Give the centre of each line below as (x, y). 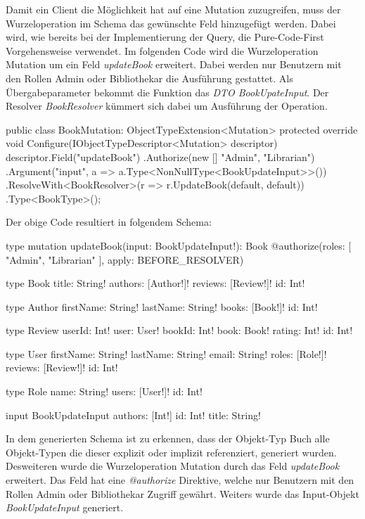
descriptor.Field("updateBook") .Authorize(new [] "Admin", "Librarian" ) (160, 156)
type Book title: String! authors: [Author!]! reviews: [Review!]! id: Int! (155, 283)
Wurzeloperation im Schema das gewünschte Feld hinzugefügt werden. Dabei (171, 23)
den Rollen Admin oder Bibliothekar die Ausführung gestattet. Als (149, 78)
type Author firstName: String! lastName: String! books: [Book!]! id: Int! (162, 306)
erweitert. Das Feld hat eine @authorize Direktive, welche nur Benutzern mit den (180, 480)
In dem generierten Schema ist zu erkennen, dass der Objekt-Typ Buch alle (168, 438)
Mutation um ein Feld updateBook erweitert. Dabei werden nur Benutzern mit (174, 64)
